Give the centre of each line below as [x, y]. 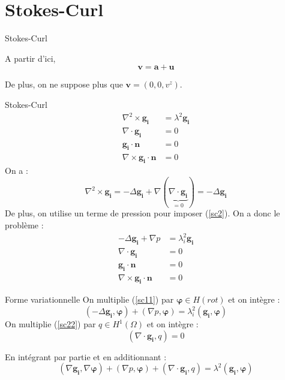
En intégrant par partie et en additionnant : [86, 356]
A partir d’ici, [30, 58]
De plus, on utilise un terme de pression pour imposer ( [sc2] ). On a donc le [142, 213]
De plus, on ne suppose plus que [64, 84]
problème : [24, 225]
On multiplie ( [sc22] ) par [50, 324]
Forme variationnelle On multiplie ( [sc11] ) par [89, 299]
